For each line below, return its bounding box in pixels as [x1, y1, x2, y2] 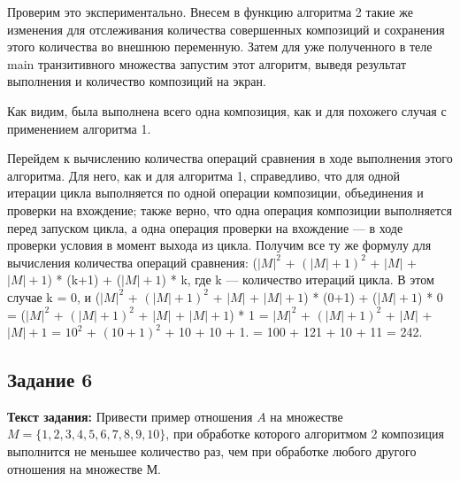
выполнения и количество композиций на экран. [7, 72, 266, 90]
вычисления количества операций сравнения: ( [7, 252, 257, 271]
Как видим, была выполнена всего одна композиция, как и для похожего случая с [7, 101, 447, 120]
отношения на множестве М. [7, 459, 162, 477]
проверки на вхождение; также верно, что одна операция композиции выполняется [7, 200, 452, 219]
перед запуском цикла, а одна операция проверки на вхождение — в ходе [7, 218, 403, 237]
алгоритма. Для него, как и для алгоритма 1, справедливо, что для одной [7, 166, 401, 184]
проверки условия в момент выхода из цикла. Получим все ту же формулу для [7, 236, 432, 254]
